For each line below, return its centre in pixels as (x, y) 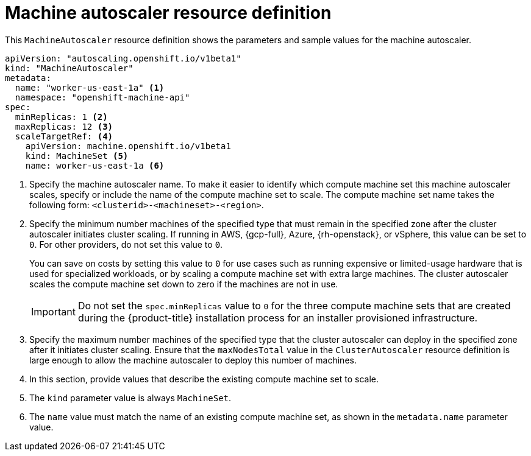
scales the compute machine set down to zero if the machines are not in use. (184, 284)
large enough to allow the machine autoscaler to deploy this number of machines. (193, 360)
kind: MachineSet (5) (77, 156)
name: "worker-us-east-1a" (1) (90, 87)
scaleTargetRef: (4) (64, 136)
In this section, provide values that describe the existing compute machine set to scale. (204, 379)
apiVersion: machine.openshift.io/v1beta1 (128, 146)
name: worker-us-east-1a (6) (95, 165)
